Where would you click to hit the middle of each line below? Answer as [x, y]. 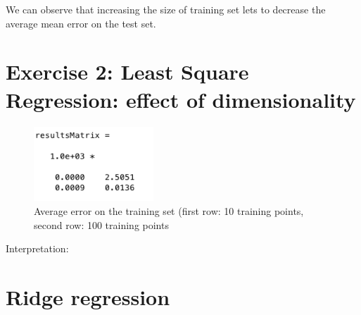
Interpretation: [37, 248]
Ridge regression [88, 297]
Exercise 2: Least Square [127, 72]
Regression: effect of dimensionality [181, 99]
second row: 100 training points [101, 224]
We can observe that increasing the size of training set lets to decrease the [166, 9]
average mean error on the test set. [81, 23]
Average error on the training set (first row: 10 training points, [169, 211]
